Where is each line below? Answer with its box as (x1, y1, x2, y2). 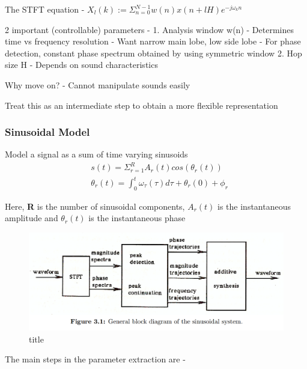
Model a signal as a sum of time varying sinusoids (5, 148, 188, 160)
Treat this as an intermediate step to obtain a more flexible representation (5, 99, 278, 111)
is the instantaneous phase (88, 212, 186, 224)
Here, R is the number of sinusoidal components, (5, 200, 185, 212)
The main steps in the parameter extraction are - (5, 353, 186, 365)
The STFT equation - (5, 3, 85, 15)
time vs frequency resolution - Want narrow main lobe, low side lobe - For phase (5, 35, 301, 47)
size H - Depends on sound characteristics (5, 58, 158, 71)
